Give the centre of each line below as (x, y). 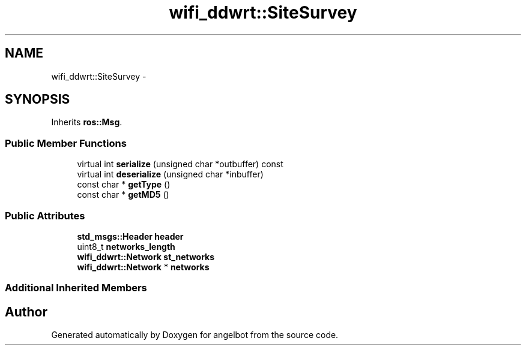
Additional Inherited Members (76, 288)
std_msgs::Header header (130, 236)
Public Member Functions (66, 143)
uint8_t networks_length (126, 246)
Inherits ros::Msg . (87, 122)
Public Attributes (45, 215)
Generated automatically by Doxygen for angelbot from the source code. (195, 335)
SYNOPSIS (38, 99)
